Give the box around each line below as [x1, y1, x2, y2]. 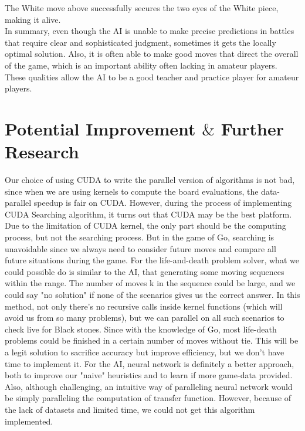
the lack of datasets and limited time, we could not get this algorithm [5, 403, 255, 415]
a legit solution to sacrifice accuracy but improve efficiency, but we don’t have [5, 345, 284, 358]
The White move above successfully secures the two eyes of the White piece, [5, 2, 279, 13]
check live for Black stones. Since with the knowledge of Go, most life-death [5, 323, 277, 335]
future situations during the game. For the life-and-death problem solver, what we [5, 254, 299, 266]
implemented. [5, 415, 53, 427]
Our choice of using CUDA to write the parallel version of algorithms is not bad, [5, 174, 295, 186]
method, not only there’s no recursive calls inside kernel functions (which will [5, 300, 283, 312]
